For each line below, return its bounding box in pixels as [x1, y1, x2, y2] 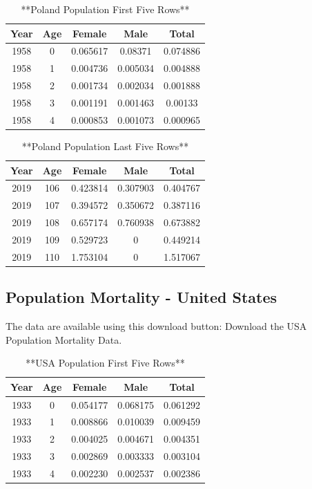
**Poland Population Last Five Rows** [21, 138, 189, 153]
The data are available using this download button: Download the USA [6, 319, 307, 333]
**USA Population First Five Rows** [26, 356, 185, 370]
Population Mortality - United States [6, 286, 277, 308]
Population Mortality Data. [6, 332, 122, 347]
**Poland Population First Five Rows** [21, 2, 190, 16]
